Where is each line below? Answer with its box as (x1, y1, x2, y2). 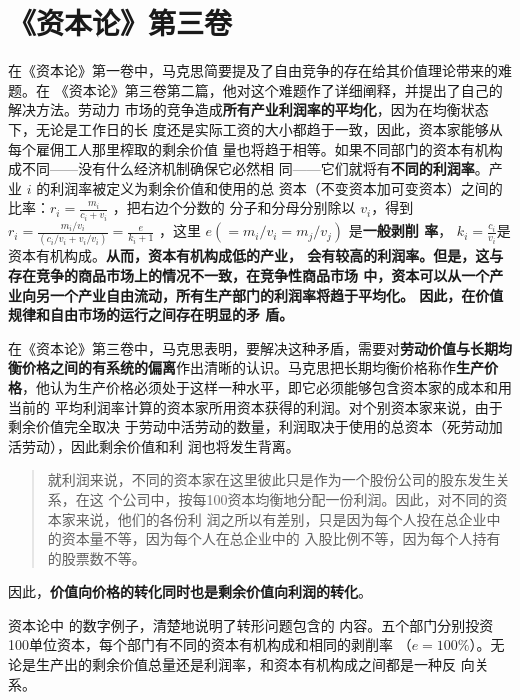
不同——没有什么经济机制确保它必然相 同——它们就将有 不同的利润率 (21, 158, 475, 179)
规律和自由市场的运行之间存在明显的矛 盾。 (8, 304, 294, 325)
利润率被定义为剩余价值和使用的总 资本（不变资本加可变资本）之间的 (50, 177, 503, 198)
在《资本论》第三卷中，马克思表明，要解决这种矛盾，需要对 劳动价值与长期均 (8, 337, 512, 358)
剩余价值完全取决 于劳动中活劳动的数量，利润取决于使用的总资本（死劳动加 (8, 416, 503, 437)
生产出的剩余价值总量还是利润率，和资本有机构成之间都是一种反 (35, 654, 456, 675)
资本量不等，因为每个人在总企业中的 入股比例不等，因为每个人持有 (61, 528, 501, 549)
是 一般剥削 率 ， (348, 220, 453, 241)
